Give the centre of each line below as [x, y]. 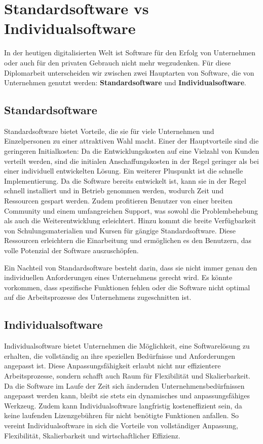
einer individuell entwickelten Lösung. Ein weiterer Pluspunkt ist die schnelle [124, 171]
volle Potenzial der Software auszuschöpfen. [71, 250]
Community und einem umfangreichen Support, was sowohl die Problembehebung [131, 210]
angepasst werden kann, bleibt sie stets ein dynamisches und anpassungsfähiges [127, 396]
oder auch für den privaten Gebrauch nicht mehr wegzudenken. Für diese [118, 62]
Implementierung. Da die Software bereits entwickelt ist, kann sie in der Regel [125, 180]
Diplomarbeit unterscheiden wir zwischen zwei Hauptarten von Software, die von [129, 72]
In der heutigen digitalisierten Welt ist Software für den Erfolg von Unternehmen [130, 53]
